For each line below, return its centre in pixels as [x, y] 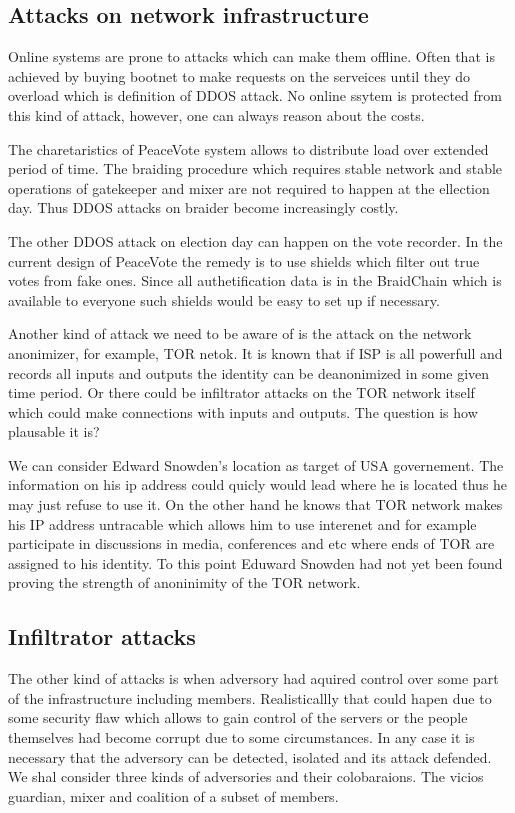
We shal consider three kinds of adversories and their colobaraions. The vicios [246, 776]
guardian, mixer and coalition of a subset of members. [173, 795]
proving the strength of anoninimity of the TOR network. [184, 582]
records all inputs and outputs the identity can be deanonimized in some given [249, 372]
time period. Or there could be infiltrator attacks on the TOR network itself [241, 392]
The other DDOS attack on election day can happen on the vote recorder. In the [255, 240]
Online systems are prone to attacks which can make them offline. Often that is [251, 56]
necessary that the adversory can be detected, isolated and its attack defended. [250, 756]
